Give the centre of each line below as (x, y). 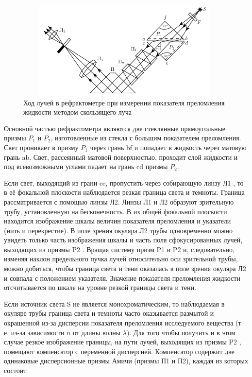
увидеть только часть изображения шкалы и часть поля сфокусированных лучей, (123, 240)
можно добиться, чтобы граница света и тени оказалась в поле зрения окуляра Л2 (125, 268)
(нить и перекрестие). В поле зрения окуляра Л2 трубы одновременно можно (118, 230)
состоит (15, 370)
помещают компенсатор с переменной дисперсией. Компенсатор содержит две (119, 351)
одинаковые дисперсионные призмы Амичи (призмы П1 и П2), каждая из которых (126, 361)
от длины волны (97, 332)
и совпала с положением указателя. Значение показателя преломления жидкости (122, 278)
